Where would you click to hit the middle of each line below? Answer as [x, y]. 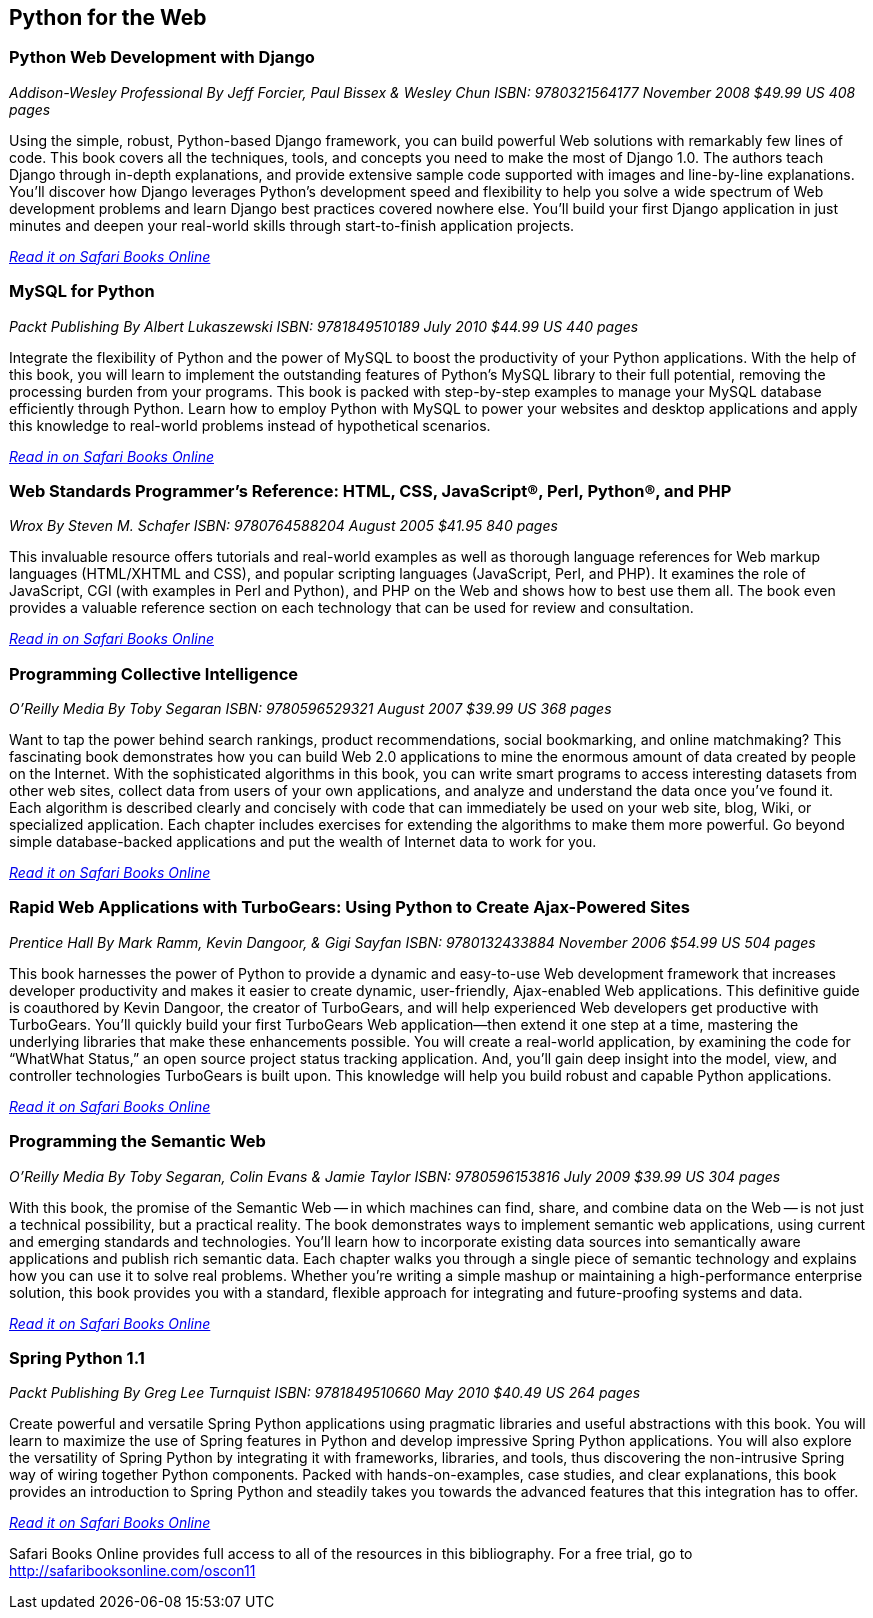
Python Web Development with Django [162, 57]
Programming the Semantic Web [137, 1141]
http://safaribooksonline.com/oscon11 [132, 1571]
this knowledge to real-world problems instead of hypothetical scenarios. [250, 425]
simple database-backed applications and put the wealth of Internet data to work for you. [303, 842]
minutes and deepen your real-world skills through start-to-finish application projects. [292, 225]
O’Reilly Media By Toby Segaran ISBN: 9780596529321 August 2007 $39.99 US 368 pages [310, 709]
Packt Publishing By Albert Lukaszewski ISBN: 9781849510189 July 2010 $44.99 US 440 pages [324, 326]
